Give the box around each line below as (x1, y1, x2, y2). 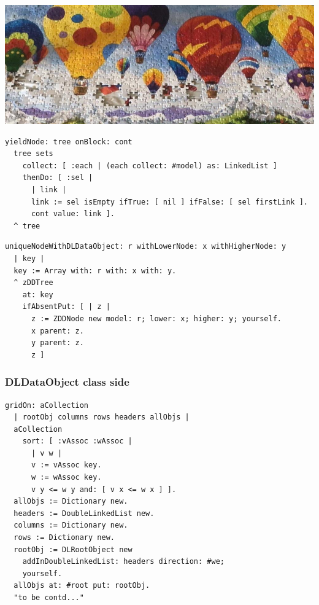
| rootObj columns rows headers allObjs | (13, 413, 190, 422)
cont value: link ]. (31, 209, 115, 219)
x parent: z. (31, 326, 84, 335)
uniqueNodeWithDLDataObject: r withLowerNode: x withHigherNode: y (5, 242, 286, 251)
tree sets (13, 149, 53, 158)
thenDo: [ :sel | (22, 173, 93, 182)
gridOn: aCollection (5, 400, 89, 410)
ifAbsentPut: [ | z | (22, 302, 110, 311)
